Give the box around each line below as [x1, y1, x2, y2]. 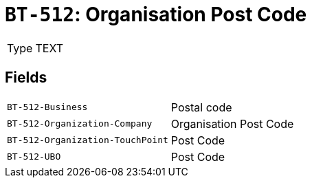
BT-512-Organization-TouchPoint [7, 135, 168, 146]
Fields [5, 69, 47, 87]
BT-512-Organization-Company [7, 118, 153, 129]
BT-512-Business [7, 102, 88, 113]
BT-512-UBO [7, 151, 61, 162]
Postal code [170, 100, 232, 114]
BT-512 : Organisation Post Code [5, 3, 307, 26]
